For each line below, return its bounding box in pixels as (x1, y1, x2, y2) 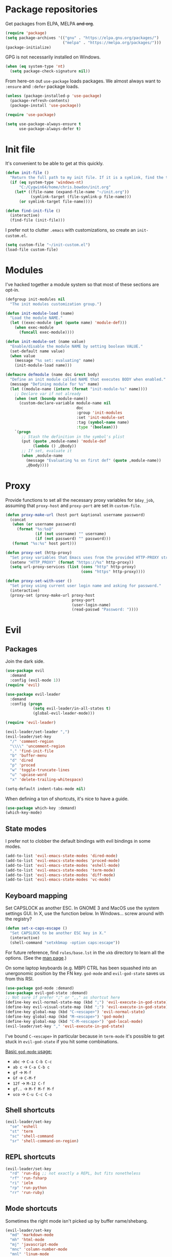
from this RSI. (5, 976, 34, 982)
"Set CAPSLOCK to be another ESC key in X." (10, 930, 106, 936)
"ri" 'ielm (10, 1181, 33, 1186)
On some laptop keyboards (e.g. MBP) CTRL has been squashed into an (5, 965, 157, 971)
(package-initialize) (5, 45, 52, 50)
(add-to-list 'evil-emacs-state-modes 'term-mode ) (5, 867, 116, 873)
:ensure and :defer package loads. (5, 84, 79, 90)
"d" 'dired (10, 758, 33, 763)
